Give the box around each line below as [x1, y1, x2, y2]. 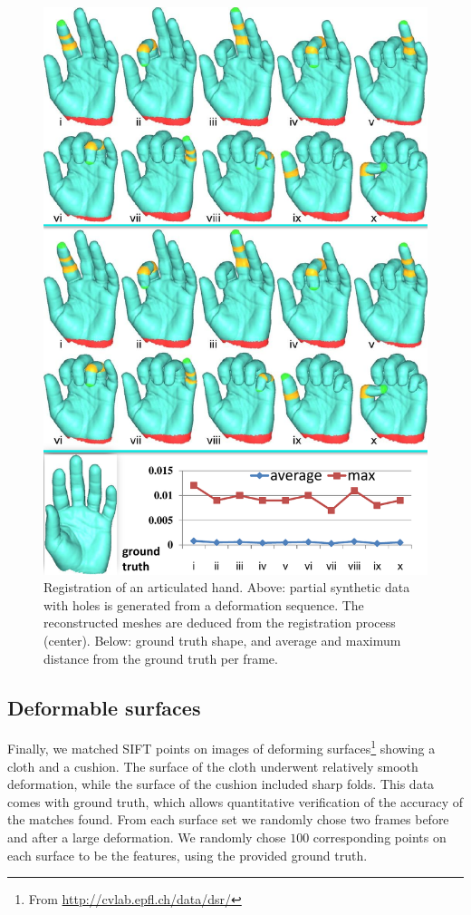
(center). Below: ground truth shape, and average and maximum [43, 630, 401, 649]
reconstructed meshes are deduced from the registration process [43, 613, 396, 632]
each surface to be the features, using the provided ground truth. [7, 845, 368, 864]
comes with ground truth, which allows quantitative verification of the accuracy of [7, 792, 464, 811]
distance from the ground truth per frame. [43, 648, 278, 667]
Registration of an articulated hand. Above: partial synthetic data [43, 578, 410, 597]
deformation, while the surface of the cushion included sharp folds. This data [7, 774, 435, 793]
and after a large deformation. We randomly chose [7, 828, 286, 846]
